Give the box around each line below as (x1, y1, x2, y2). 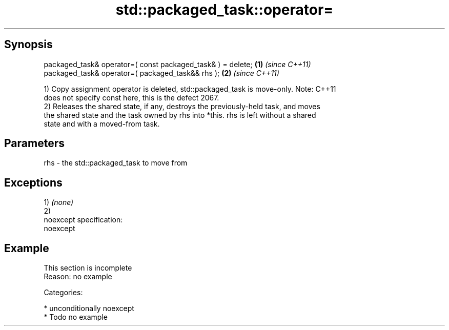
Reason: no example (44, 272, 112, 281)
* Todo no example (44, 313, 108, 322)
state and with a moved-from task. (44, 119, 160, 128)
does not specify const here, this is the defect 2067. (44, 93, 219, 102)
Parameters (4, 137, 65, 150)
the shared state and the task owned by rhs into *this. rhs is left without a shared (44, 110, 316, 119)
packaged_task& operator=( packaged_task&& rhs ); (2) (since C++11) (44, 68, 279, 77)
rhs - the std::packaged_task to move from (44, 158, 188, 168)
